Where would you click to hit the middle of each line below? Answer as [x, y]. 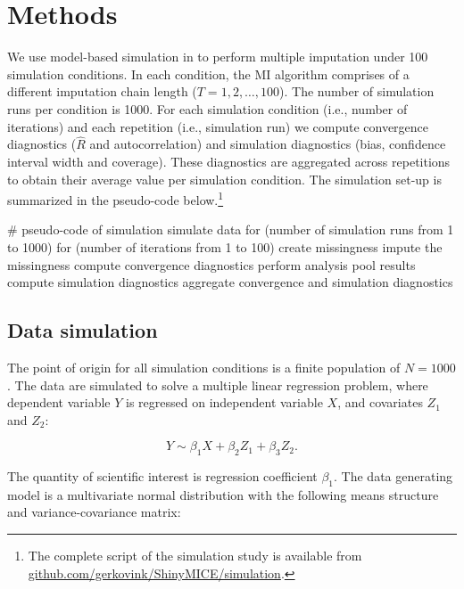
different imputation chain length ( [102, 91]
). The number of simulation [357, 91]
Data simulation [83, 330]
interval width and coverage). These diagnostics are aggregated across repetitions [229, 161]
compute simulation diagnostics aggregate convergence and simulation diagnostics [230, 282]
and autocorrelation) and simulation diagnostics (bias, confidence [268, 144]
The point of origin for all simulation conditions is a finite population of [204, 367]
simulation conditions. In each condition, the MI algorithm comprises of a [208, 74]
